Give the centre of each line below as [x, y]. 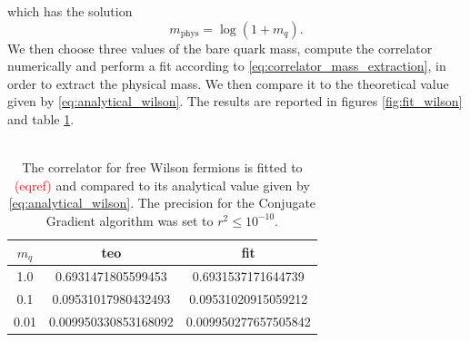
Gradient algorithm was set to [130, 220]
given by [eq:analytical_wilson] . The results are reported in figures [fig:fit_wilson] [235, 101]
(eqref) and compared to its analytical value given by [162, 185]
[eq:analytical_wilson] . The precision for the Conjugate [162, 203]
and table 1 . [41, 118]
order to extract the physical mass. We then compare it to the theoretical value [228, 83]
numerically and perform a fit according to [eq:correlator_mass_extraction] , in [227, 66]
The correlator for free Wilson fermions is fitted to [162, 167]
